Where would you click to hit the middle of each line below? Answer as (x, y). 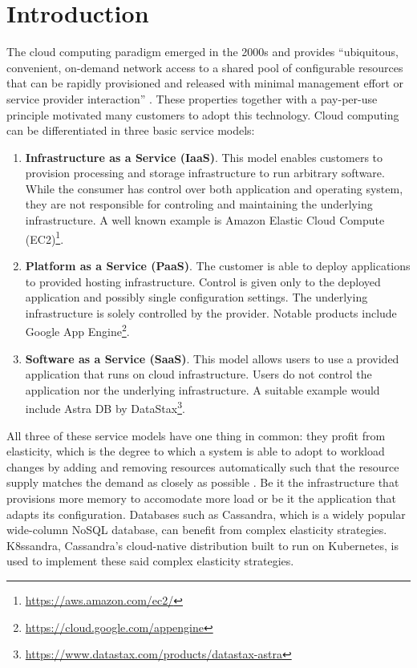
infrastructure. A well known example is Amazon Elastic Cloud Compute (205, 220)
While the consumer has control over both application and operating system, (214, 188)
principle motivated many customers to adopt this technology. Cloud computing (203, 114)
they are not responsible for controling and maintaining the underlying (199, 204)
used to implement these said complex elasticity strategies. (150, 561)
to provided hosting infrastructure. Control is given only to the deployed (203, 281)
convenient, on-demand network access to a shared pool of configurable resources (205, 67)
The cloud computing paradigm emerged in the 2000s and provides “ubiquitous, (202, 52)
